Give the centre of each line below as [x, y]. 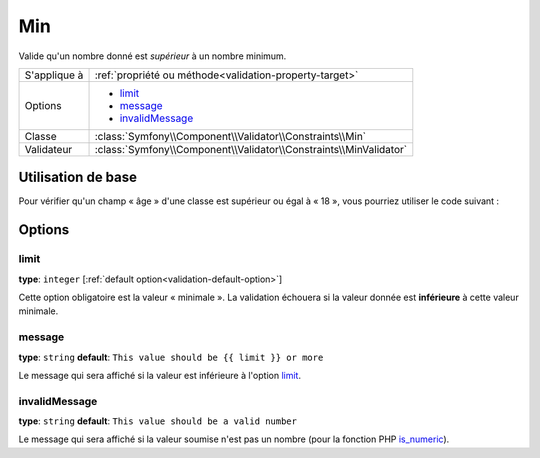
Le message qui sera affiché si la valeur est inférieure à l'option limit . [160, 375]
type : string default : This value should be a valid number [157, 421]
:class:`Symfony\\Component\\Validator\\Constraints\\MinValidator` [251, 149]
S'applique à [54, 75]
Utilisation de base [78, 177]
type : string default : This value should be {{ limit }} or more [171, 357]
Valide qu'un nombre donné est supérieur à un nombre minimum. [152, 56]
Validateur [48, 149]
